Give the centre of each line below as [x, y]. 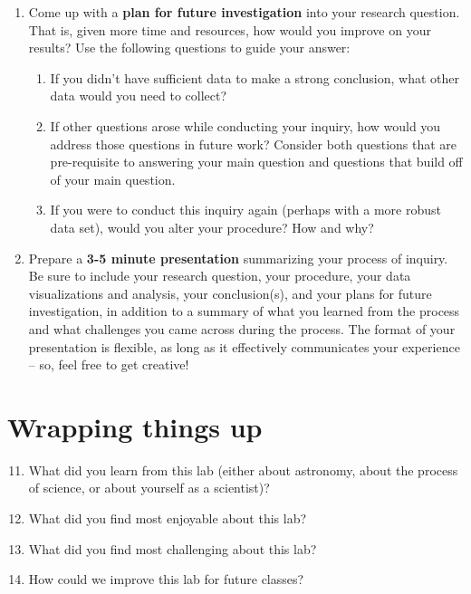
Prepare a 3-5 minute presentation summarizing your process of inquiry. [238, 258]
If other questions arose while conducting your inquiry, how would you [245, 125]
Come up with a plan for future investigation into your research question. [244, 12]
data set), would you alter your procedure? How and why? [212, 227]
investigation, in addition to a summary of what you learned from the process [244, 311]
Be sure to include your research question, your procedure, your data [220, 276]
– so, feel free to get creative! [109, 364]
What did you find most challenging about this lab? [173, 548]
